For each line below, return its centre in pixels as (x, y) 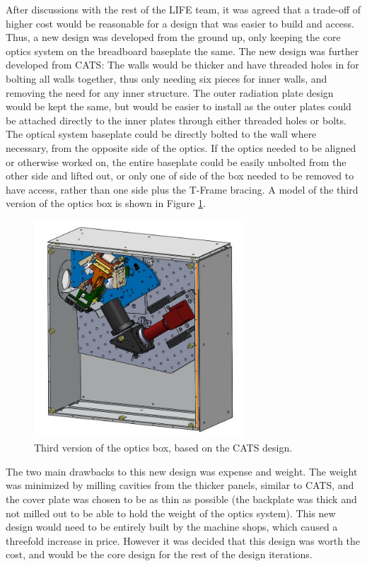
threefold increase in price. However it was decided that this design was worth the (183, 540)
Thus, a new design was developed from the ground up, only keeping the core (173, 37)
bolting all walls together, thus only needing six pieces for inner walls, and (167, 78)
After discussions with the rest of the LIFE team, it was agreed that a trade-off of (183, 9)
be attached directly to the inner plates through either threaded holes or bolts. (176, 120)
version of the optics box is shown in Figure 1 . (106, 203)
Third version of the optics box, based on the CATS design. (163, 448)
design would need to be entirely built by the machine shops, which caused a (172, 527)
